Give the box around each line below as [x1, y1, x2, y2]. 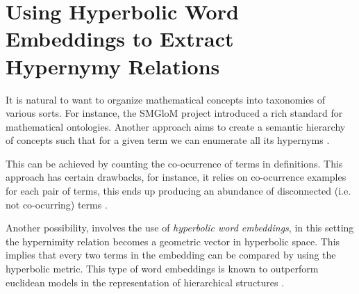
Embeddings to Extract [6, 24, 234, 53]
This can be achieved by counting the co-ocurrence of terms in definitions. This [6, 156, 343, 170]
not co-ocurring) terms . [6, 197, 108, 211]
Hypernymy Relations [6, 51, 220, 80]
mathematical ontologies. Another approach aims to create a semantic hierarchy [6, 119, 346, 133]
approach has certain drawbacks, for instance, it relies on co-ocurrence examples [6, 170, 347, 184]
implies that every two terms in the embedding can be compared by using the [6, 247, 336, 262]
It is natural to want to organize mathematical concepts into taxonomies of [6, 92, 325, 106]
